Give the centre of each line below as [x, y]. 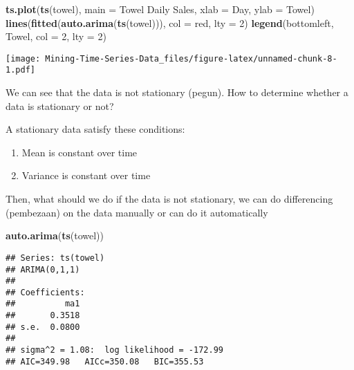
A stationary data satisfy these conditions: [95, 129]
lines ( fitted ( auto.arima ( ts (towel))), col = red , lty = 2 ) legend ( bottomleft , [170, 22]
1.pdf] [20, 70]
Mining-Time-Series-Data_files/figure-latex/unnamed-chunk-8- [191, 58]
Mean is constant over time [80, 152]
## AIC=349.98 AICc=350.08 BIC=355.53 [105, 361]
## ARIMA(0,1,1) [43, 269]
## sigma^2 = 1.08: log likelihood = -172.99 [114, 350]
